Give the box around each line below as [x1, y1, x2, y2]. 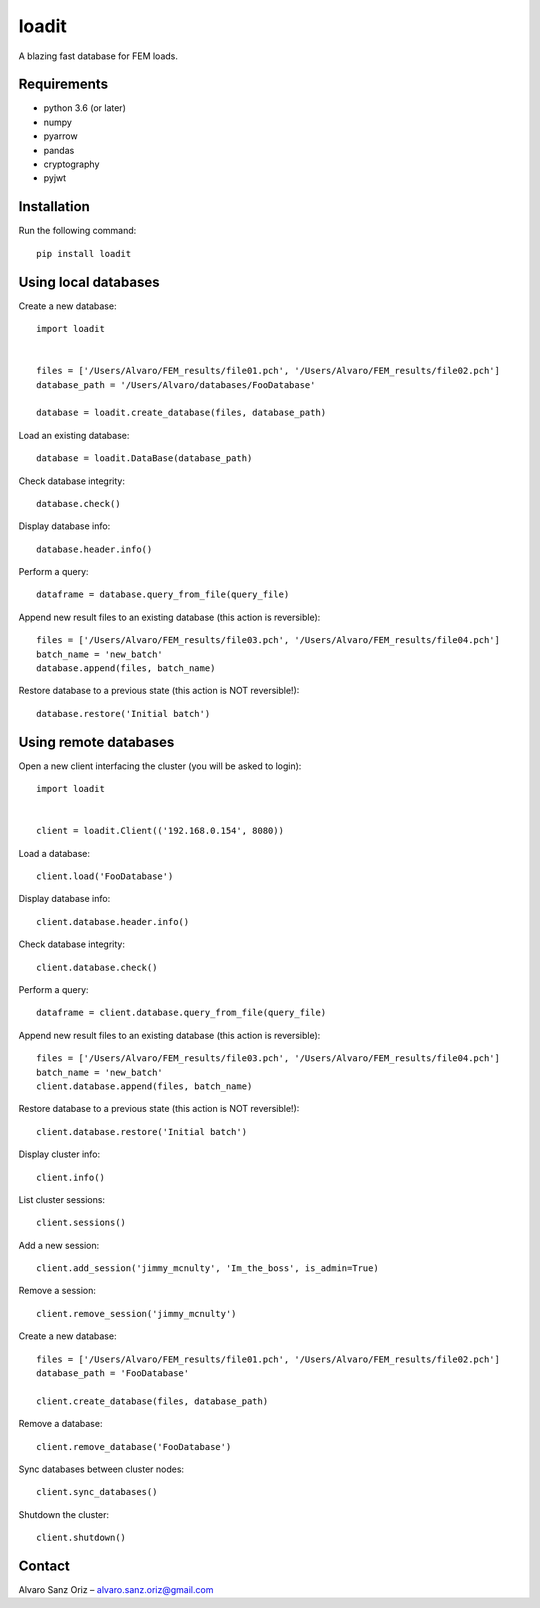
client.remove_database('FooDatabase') [36, 1441, 232, 1452]
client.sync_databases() [36, 1486, 158, 1498]
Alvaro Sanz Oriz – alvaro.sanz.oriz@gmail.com [18, 1584, 214, 1596]
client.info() [36, 1171, 105, 1183]
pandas [43, 144, 75, 156]
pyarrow [43, 130, 79, 142]
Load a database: [18, 847, 90, 859]
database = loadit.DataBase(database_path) [36, 453, 253, 464]
